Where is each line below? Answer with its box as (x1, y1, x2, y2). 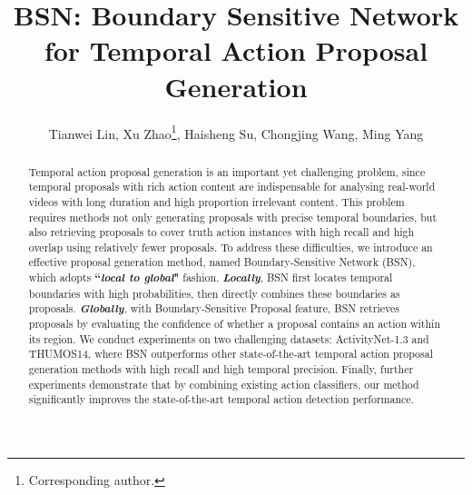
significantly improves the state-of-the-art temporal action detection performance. (28, 391, 414, 407)
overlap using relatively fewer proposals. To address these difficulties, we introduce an (28, 239, 433, 254)
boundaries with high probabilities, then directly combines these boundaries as (28, 285, 400, 301)
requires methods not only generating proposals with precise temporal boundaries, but (28, 209, 438, 224)
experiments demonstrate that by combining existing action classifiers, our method (28, 376, 419, 391)
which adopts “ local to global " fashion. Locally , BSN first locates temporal (28, 269, 393, 286)
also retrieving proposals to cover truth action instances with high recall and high (28, 224, 415, 240)
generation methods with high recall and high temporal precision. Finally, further (28, 361, 414, 377)
